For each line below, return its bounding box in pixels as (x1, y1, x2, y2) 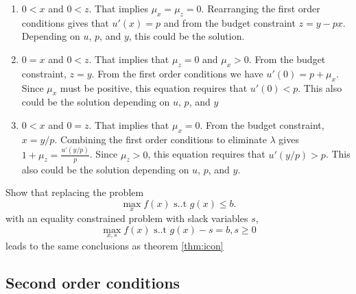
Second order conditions (5, 271, 180, 293)
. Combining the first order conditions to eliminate (54, 132, 267, 146)
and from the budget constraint (163, 15, 296, 29)
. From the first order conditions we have (91, 66, 263, 80)
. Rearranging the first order (201, 1, 320, 15)
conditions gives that (21, 15, 109, 29)
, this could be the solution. (128, 29, 245, 43)
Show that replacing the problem (5, 185, 144, 199)
